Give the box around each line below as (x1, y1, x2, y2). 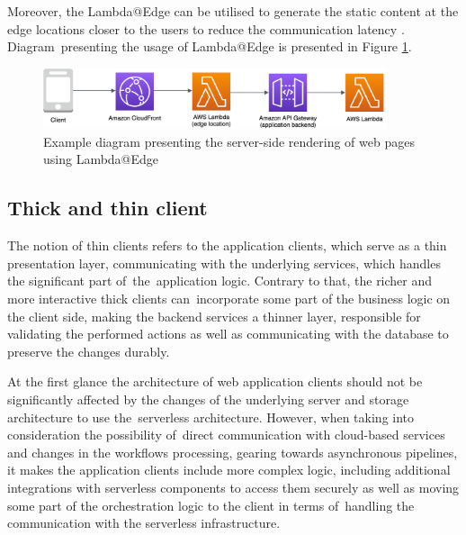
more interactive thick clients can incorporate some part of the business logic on (7, 288, 451, 307)
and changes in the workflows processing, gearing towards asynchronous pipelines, (7, 442, 458, 461)
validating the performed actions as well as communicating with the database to (7, 324, 449, 343)
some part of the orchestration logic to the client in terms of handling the (7, 495, 415, 514)
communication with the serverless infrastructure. (7, 513, 281, 532)
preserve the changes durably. (7, 341, 170, 360)
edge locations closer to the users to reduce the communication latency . (7, 19, 405, 38)
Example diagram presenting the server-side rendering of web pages (43, 131, 415, 150)
